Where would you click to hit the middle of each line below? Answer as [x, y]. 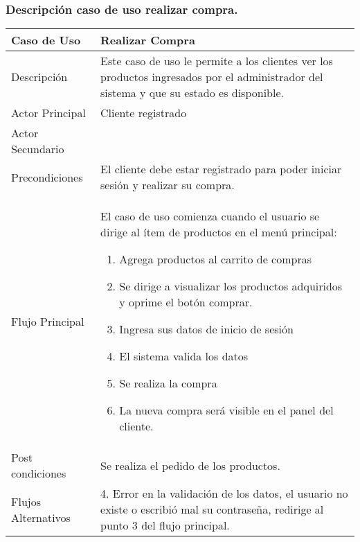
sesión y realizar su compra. [168, 185]
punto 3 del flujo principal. [165, 525]
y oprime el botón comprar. [186, 302]
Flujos [26, 501]
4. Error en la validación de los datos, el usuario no [224, 493]
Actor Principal [48, 113]
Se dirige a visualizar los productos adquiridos [231, 286]
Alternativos [41, 517]
